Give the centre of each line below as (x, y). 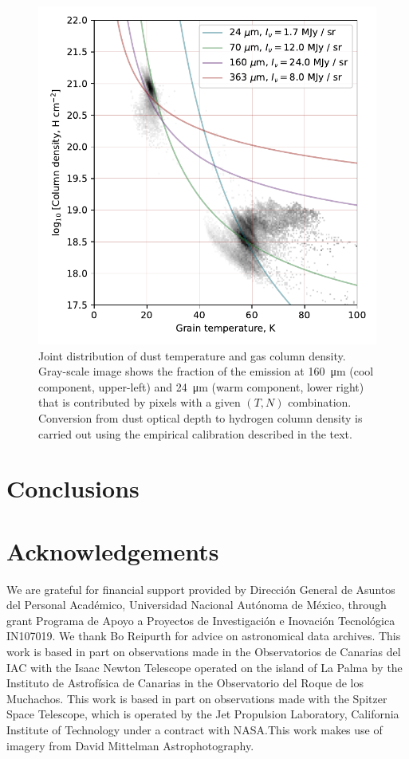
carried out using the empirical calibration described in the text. (195, 433)
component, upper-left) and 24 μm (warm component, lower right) (201, 386)
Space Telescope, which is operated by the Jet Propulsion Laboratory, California (203, 714)
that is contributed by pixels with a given (140, 402)
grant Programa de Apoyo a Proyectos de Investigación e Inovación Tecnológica (201, 620)
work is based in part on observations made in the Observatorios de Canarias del (204, 652)
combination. (320, 402)
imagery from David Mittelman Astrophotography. (130, 745)
